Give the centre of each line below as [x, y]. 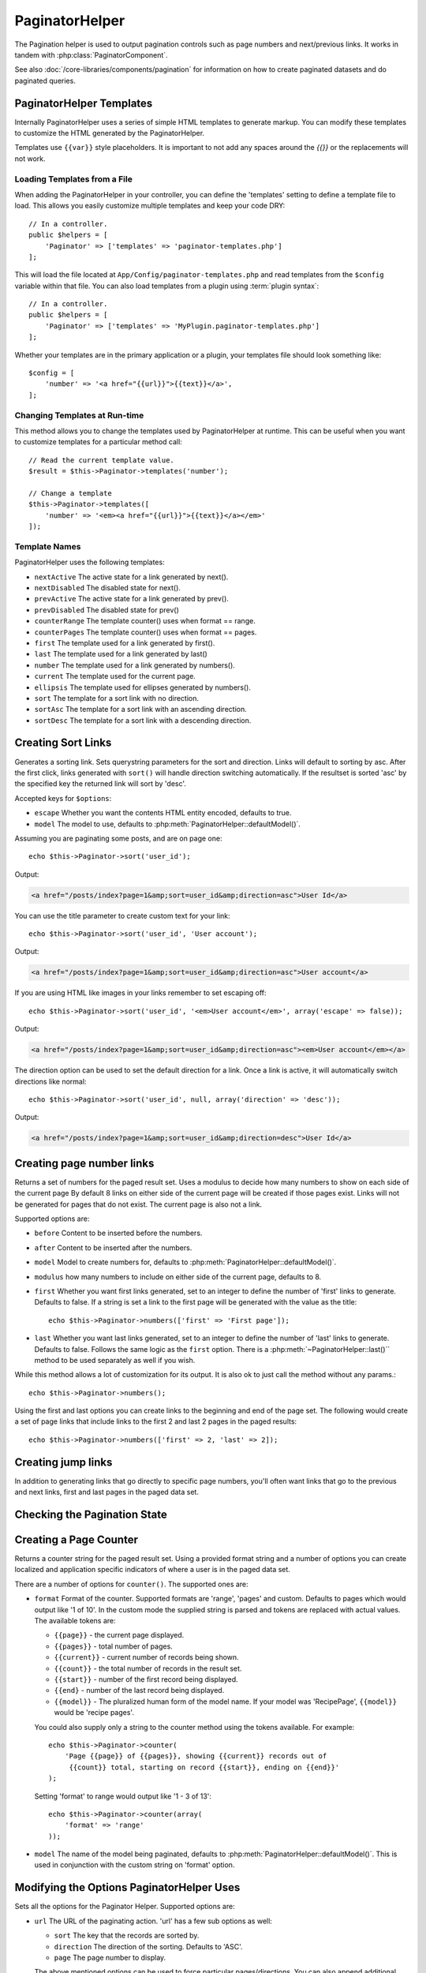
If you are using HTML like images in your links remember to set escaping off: [141, 993]
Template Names [48, 546]
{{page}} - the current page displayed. [119, 1635]
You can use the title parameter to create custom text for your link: [122, 915]
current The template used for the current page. [115, 676]
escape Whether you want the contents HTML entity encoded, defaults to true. [163, 813]
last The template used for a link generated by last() [121, 654]
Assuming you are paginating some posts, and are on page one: [118, 838]
